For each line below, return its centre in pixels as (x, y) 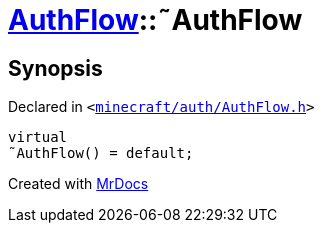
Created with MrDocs (78, 184)
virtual (38, 137)
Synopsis (55, 68)
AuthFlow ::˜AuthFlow (155, 20)
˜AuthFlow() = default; (101, 153)
